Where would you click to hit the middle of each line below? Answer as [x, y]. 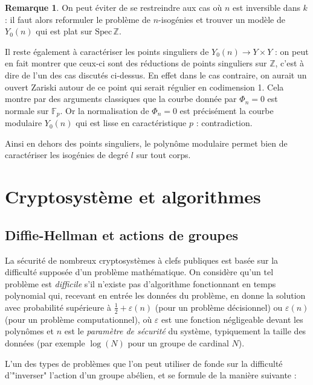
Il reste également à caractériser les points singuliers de [107, 51]
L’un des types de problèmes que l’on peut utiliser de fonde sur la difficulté [144, 363]
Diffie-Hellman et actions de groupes [121, 234]
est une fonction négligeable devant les [232, 319]
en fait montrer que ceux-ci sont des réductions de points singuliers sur [136, 63]
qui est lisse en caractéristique [131, 123]
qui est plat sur [64, 31]
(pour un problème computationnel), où [79, 319]
